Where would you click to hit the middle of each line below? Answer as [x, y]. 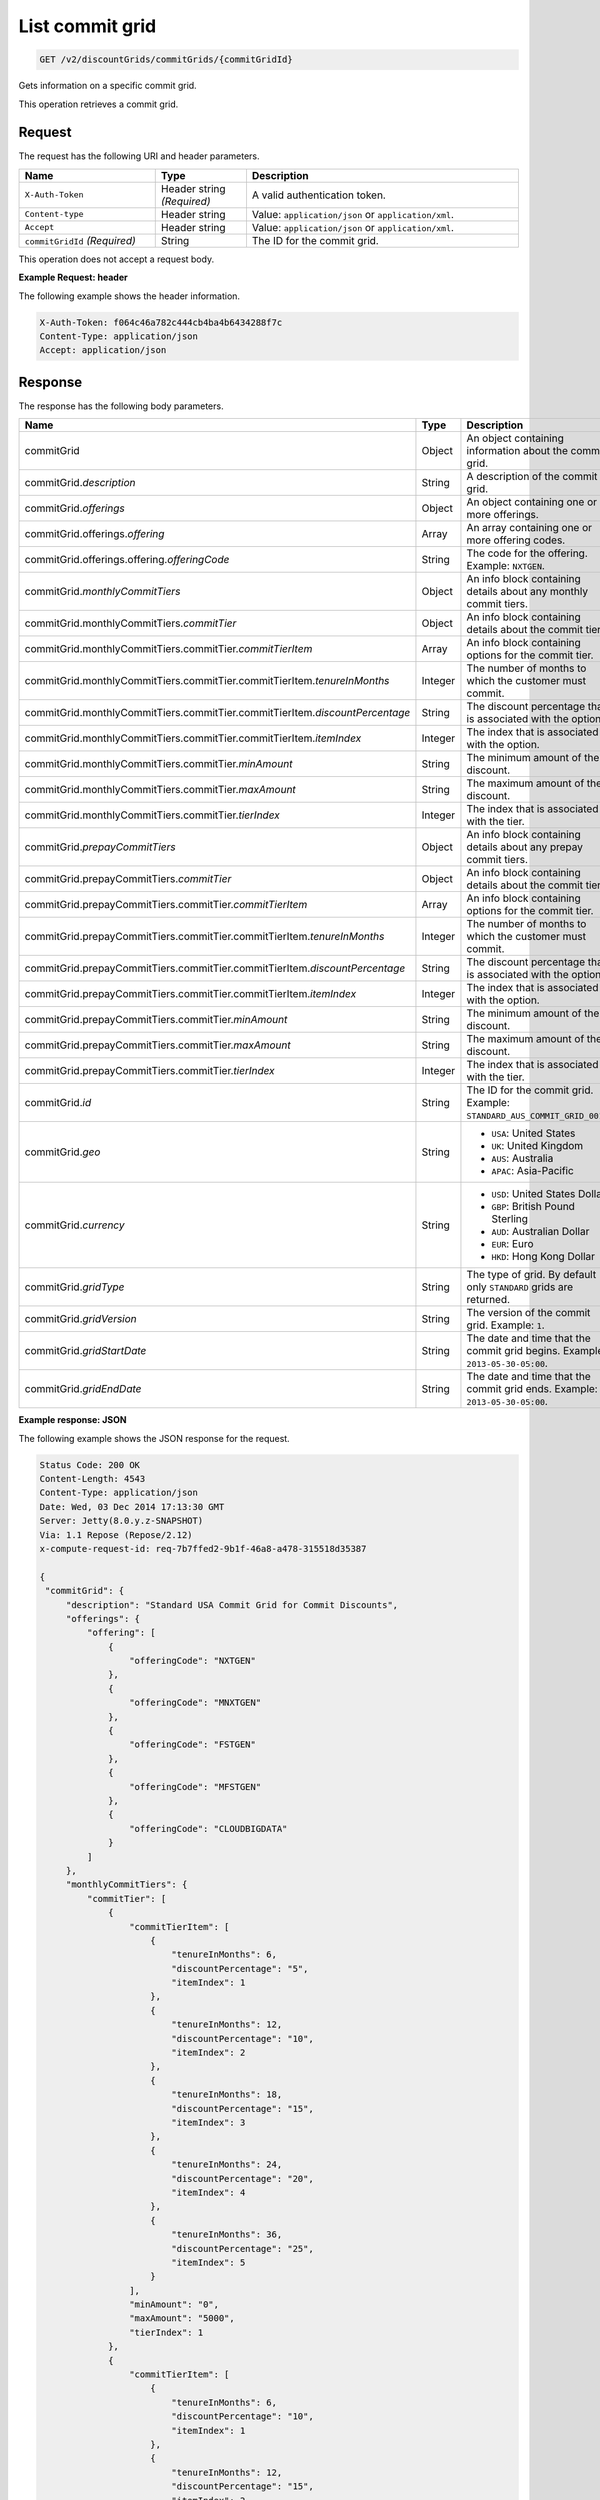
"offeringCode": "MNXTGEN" [195, 1703]
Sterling [510, 1219]
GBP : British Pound [533, 1207]
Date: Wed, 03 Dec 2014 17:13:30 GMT [132, 1506]
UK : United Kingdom [537, 1146]
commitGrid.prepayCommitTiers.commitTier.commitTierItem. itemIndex [190, 994]
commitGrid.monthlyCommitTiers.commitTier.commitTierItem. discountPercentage [217, 713]
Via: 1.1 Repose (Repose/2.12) [116, 1534]
